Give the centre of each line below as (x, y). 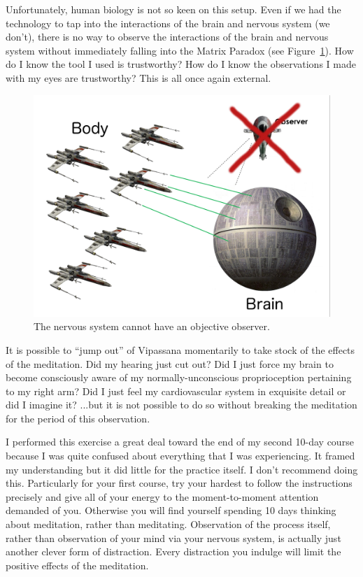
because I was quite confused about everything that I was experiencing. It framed (180, 456)
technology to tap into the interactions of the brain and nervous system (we (168, 23)
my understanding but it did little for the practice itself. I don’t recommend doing (182, 469)
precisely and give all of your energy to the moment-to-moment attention (162, 496)
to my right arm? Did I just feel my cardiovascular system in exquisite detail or (176, 391)
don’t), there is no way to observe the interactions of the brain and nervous (167, 37)
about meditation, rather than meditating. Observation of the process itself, (168, 524)
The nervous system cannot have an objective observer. (152, 326)
